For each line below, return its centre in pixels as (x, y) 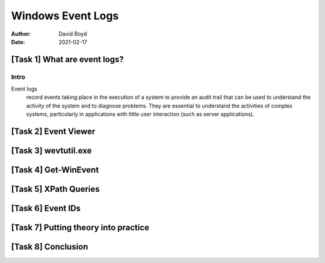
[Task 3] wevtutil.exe (51, 151)
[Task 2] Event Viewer (53, 132)
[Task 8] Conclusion (50, 247)
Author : (21, 34)
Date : (18, 42)
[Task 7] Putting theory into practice (80, 228)
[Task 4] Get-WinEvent (55, 170)
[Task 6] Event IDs (46, 208)
